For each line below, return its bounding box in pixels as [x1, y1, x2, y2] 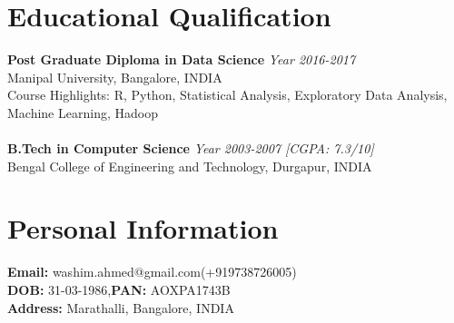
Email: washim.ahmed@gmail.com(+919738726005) [7, 262, 297, 281]
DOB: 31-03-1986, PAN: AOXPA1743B [7, 280, 231, 299]
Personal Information [7, 210, 279, 247]
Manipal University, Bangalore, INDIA [7, 67, 222, 86]
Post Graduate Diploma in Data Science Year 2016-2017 [7, 50, 356, 69]
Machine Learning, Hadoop [7, 103, 158, 122]
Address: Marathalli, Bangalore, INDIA [7, 298, 234, 317]
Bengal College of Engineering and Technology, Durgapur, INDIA [7, 156, 372, 175]
